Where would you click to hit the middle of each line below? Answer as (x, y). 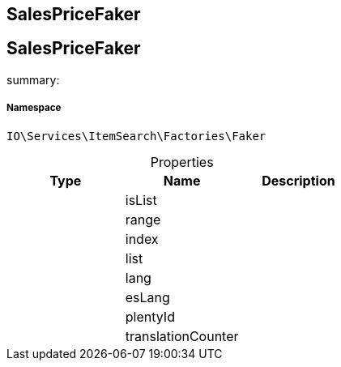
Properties (182, 162)
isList (141, 200)
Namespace (34, 108)
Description (298, 180)
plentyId (150, 316)
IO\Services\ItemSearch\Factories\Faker (136, 136)
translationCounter (182, 336)
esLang (147, 297)
